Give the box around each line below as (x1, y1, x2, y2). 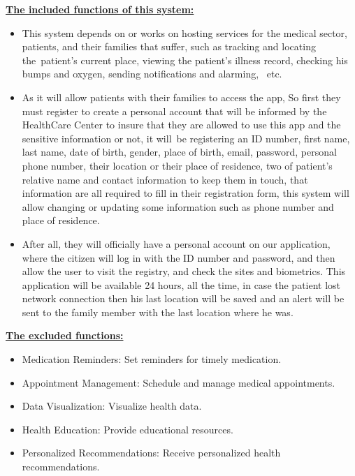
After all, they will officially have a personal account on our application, (22, 236, 331, 251)
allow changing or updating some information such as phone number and (22, 199, 334, 214)
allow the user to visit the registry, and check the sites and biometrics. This (22, 264, 346, 278)
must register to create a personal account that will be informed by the (22, 103, 327, 118)
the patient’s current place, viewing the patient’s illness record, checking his (22, 52, 348, 67)
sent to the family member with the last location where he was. (22, 304, 294, 319)
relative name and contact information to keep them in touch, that (22, 172, 308, 186)
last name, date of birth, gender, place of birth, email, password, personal (22, 144, 337, 159)
